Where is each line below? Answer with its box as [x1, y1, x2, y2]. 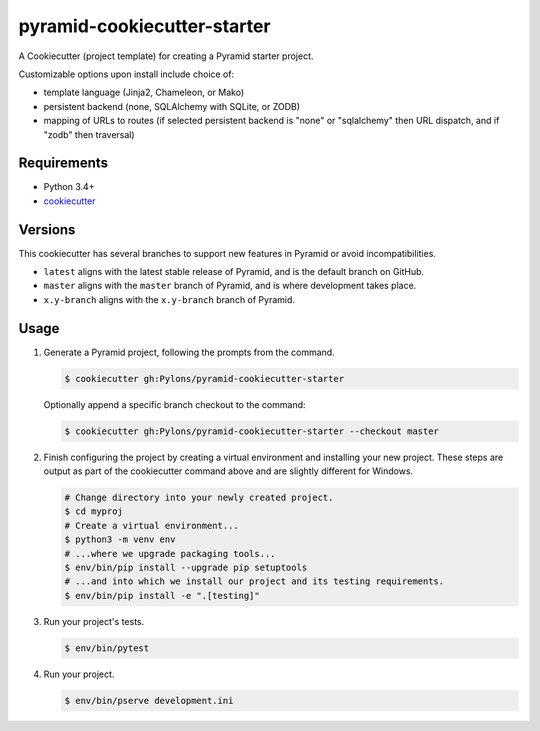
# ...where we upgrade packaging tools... [64, 548, 276, 559]
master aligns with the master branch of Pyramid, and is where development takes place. [43, 280, 417, 292]
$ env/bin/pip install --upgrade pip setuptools [64, 562, 308, 574]
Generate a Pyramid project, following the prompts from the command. [43, 346, 335, 358]
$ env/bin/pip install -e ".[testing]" [64, 590, 260, 601]
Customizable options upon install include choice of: [18, 68, 235, 80]
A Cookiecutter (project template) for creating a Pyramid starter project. [18, 50, 314, 62]
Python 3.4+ [43, 181, 95, 193]
